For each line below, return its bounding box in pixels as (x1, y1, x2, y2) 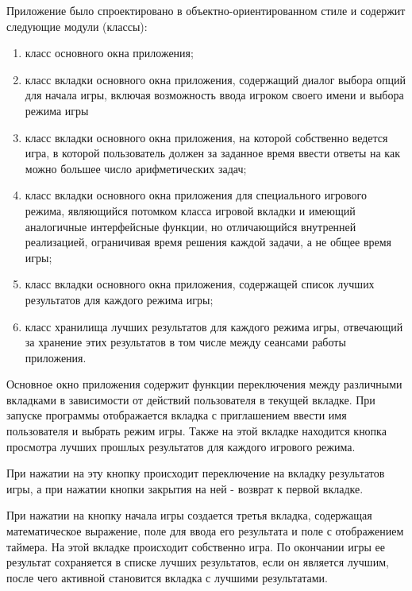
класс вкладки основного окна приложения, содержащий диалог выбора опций (25, 71, 406, 87)
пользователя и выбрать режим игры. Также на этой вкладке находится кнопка (6, 423, 387, 439)
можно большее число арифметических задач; (25, 160, 247, 176)
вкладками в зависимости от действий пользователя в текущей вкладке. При (6, 391, 375, 408)
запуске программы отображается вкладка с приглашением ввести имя (6, 407, 347, 423)
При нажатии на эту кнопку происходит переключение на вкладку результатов (6, 465, 385, 481)
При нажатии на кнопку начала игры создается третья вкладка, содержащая (6, 507, 372, 523)
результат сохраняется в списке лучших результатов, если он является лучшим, (6, 554, 389, 570)
